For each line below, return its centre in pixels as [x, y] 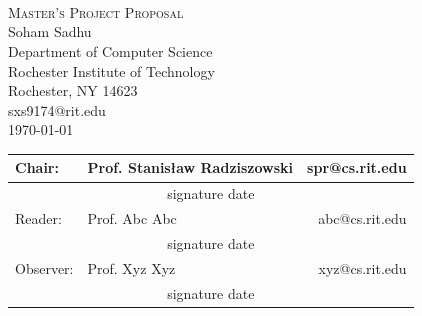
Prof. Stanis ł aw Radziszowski [190, 167]
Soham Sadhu [50, 31]
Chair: [37, 167]
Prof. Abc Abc [132, 218]
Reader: [38, 218]
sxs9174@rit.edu [57, 109]
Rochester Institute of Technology [111, 70]
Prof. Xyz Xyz [131, 267]
